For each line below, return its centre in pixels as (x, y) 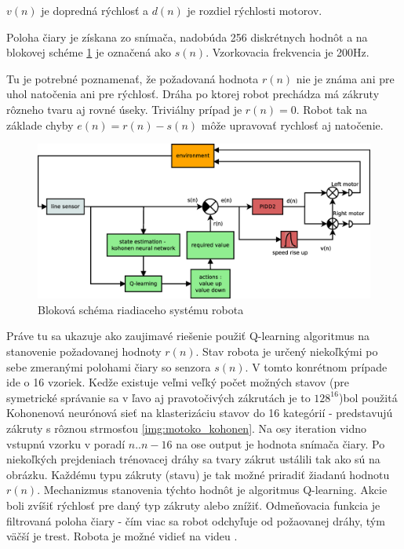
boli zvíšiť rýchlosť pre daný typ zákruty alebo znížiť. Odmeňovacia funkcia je (193, 505)
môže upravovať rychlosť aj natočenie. (292, 124)
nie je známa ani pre (345, 78)
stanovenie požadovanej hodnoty (84, 351)
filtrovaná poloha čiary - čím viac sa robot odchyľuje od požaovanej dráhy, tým (196, 520)
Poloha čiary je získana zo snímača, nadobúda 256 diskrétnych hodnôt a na (187, 37)
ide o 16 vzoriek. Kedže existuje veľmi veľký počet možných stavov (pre (178, 382)
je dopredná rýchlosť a (95, 10)
